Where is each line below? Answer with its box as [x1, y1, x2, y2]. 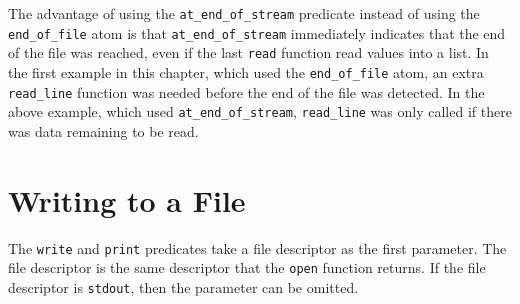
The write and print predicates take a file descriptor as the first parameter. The [8, 237, 507, 258]
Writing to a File [8, 179, 246, 220]
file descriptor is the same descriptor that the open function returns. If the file [8, 257, 486, 278]
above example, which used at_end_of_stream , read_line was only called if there [8, 101, 512, 122]
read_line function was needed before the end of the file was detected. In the [8, 81, 485, 102]
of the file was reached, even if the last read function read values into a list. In [8, 42, 489, 63]
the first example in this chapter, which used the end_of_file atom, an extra [8, 61, 484, 82]
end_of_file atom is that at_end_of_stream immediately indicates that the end [8, 22, 506, 43]
